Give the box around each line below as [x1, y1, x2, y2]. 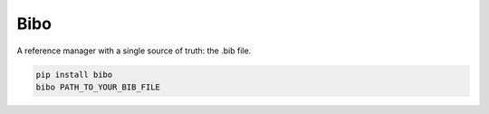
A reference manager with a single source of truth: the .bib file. [16, 45, 252, 56]
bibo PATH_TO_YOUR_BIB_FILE [35, 81, 160, 92]
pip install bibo [35, 69, 113, 80]
